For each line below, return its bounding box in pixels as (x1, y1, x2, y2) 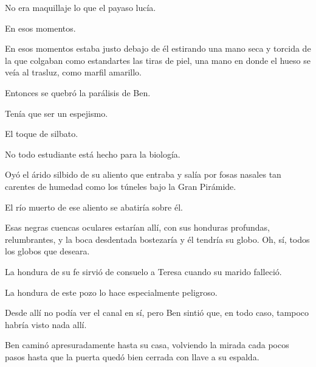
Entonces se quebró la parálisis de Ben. (5, 86, 151, 99)
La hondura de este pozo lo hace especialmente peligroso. (5, 285, 218, 298)
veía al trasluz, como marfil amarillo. (5, 66, 142, 79)
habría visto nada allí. (5, 318, 87, 330)
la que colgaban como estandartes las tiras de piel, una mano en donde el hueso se (5, 54, 311, 66)
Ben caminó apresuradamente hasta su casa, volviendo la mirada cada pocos (5, 338, 289, 351)
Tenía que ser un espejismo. (5, 107, 108, 119)
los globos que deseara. (5, 245, 90, 257)
